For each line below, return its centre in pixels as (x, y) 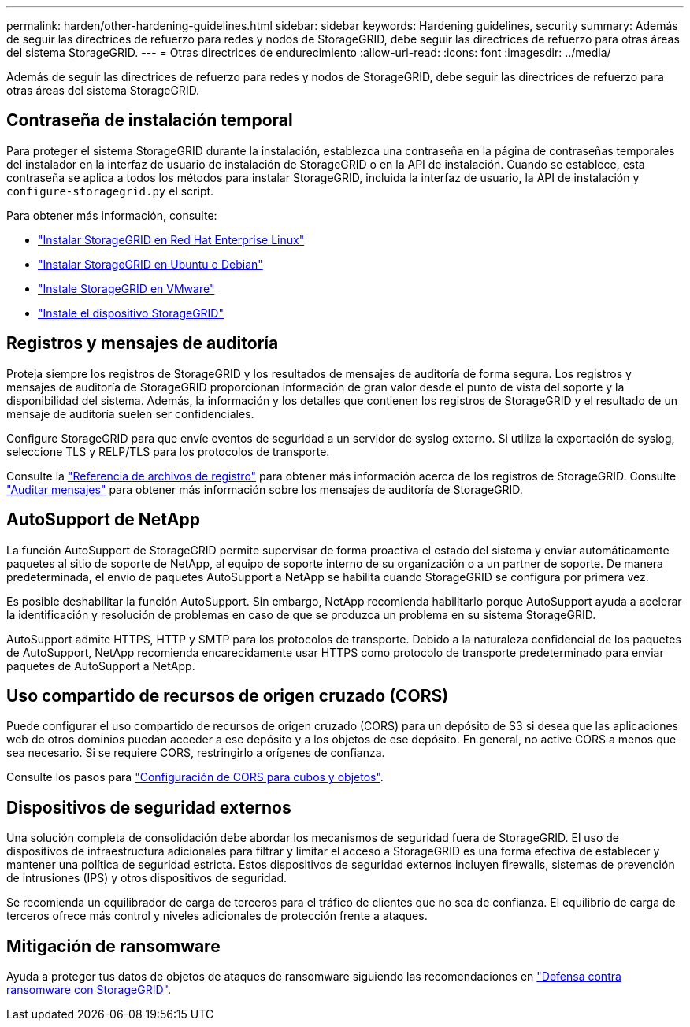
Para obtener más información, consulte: (112, 215)
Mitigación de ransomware (113, 946)
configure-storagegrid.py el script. (110, 191)
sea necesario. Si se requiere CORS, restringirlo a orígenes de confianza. (196, 753)
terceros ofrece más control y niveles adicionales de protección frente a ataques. (217, 916)
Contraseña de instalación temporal (150, 120)
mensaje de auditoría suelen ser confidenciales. (130, 413)
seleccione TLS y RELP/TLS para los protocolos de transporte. (168, 451)
